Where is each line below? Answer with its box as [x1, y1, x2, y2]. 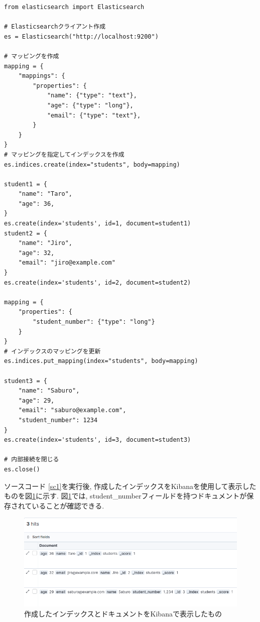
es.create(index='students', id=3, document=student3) [4, 436, 191, 444]
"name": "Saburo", [18, 387, 80, 395]
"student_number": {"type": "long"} [33, 318, 155, 325]
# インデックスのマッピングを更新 [4, 347, 101, 355]
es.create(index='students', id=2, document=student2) [4, 279, 191, 286]
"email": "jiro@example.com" [18, 259, 115, 267]
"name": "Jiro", [18, 239, 73, 247]
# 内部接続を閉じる [4, 456, 59, 463]
